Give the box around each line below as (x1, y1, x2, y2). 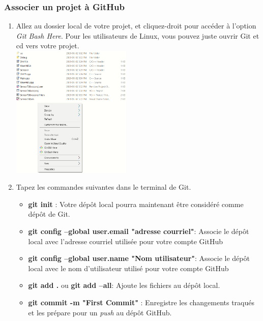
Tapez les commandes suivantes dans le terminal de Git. (16, 182, 191, 192)
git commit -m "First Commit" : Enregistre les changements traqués (28, 297, 254, 308)
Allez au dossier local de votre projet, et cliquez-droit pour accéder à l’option (16, 20, 256, 31)
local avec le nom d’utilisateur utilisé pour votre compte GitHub (28, 262, 229, 273)
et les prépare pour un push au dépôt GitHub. (28, 307, 172, 317)
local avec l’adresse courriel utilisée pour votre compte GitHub (28, 236, 223, 246)
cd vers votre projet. (16, 40, 79, 51)
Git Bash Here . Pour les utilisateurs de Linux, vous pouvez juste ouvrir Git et (16, 30, 259, 41)
